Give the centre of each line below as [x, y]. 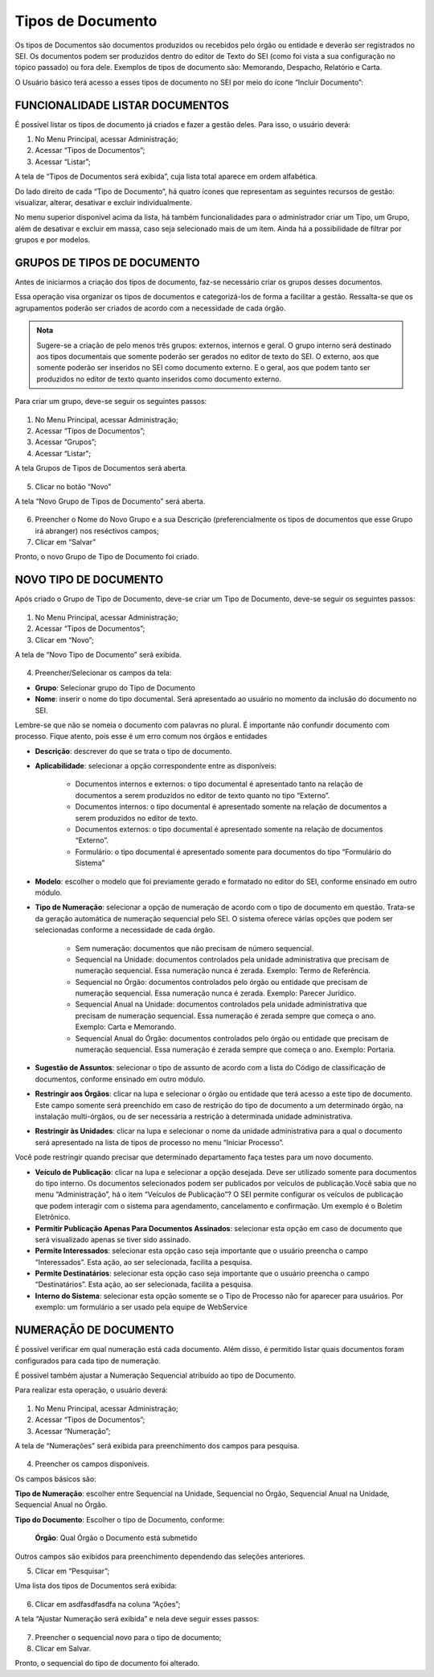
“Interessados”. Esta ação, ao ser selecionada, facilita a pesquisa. [143, 1262]
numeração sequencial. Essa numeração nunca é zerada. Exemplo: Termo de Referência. [223, 970]
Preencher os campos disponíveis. [92, 1464]
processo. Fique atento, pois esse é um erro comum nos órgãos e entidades [141, 736]
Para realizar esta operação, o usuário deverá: [91, 1390]
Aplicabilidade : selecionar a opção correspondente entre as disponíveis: [156, 766]
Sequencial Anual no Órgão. [61, 1505]
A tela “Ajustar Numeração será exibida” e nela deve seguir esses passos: [137, 1619]
